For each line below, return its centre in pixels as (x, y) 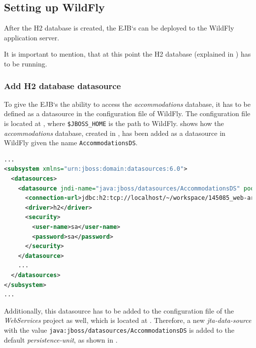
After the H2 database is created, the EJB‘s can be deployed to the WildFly (119, 28)
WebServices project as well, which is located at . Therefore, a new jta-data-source (128, 320)
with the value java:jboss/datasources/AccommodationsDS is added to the (119, 330)
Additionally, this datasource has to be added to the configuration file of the (119, 310)
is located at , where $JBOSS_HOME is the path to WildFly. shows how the (114, 123)
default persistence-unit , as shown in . (61, 339)
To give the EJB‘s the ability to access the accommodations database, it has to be (127, 104)
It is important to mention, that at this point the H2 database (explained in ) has (128, 54)
